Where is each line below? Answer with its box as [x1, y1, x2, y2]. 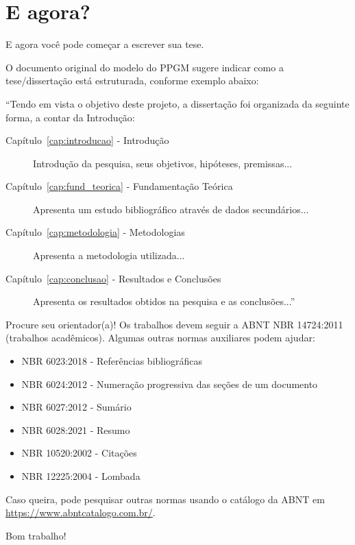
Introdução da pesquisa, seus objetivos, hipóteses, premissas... [33, 156, 293, 170]
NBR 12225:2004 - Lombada [21, 469, 140, 483]
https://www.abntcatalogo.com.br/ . [5, 505, 156, 520]
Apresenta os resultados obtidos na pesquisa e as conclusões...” [33, 294, 295, 308]
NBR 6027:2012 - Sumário [21, 400, 132, 414]
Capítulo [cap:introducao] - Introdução [5, 133, 169, 147]
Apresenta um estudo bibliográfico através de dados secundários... [33, 202, 309, 216]
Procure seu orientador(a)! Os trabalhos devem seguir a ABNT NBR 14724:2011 [5, 317, 343, 331]
